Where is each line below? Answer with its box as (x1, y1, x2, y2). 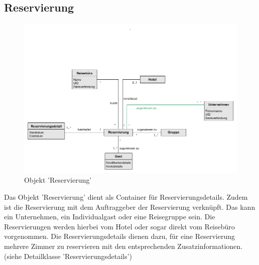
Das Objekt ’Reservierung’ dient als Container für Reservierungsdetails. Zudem (4, 192, 248, 202)
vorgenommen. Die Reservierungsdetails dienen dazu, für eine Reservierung (4, 231, 235, 241)
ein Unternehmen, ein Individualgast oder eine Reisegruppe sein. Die (4, 211, 215, 222)
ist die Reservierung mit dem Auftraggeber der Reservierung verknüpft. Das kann (4, 201, 255, 212)
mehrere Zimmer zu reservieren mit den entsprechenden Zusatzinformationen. (4, 241, 242, 251)
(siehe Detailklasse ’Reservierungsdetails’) (4, 250, 132, 261)
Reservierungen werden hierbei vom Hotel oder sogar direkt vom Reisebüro (4, 221, 235, 231)
